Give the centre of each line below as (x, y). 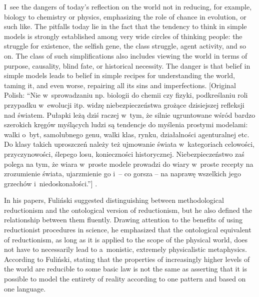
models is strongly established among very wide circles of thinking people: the (123, 36)
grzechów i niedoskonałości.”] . (51, 183)
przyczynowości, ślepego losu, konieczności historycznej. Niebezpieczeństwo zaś (124, 154)
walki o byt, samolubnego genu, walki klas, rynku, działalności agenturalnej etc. (127, 134)
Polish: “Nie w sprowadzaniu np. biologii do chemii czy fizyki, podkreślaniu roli (126, 95)
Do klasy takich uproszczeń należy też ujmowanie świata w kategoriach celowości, (129, 144)
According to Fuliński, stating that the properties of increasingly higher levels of (127, 259)
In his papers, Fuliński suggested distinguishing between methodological (114, 200)
